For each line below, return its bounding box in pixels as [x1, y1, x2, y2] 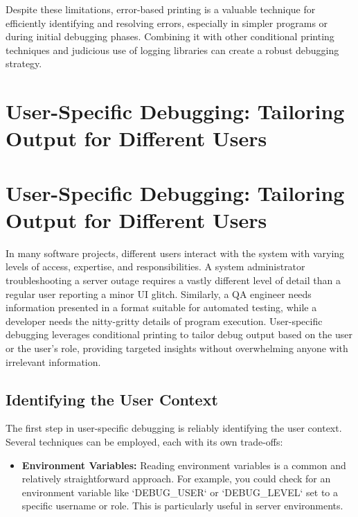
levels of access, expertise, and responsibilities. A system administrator [6, 259, 305, 274]
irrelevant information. [6, 354, 101, 369]
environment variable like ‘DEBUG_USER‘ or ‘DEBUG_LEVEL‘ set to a [21, 484, 338, 499]
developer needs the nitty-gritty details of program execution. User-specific [6, 313, 323, 328]
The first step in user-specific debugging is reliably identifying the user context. [6, 421, 342, 435]
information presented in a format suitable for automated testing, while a [6, 300, 317, 315]
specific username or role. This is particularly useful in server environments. [21, 498, 343, 513]
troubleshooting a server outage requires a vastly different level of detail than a [6, 273, 341, 288]
